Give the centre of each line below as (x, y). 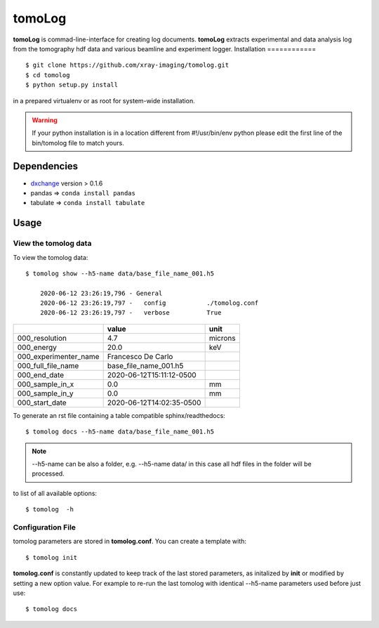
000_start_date (42, 403)
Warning (45, 120)
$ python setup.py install (72, 85)
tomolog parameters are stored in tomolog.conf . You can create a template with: (130, 542)
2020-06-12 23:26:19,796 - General (101, 293)
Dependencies (46, 166)
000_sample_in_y (45, 393)
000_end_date (41, 374)
